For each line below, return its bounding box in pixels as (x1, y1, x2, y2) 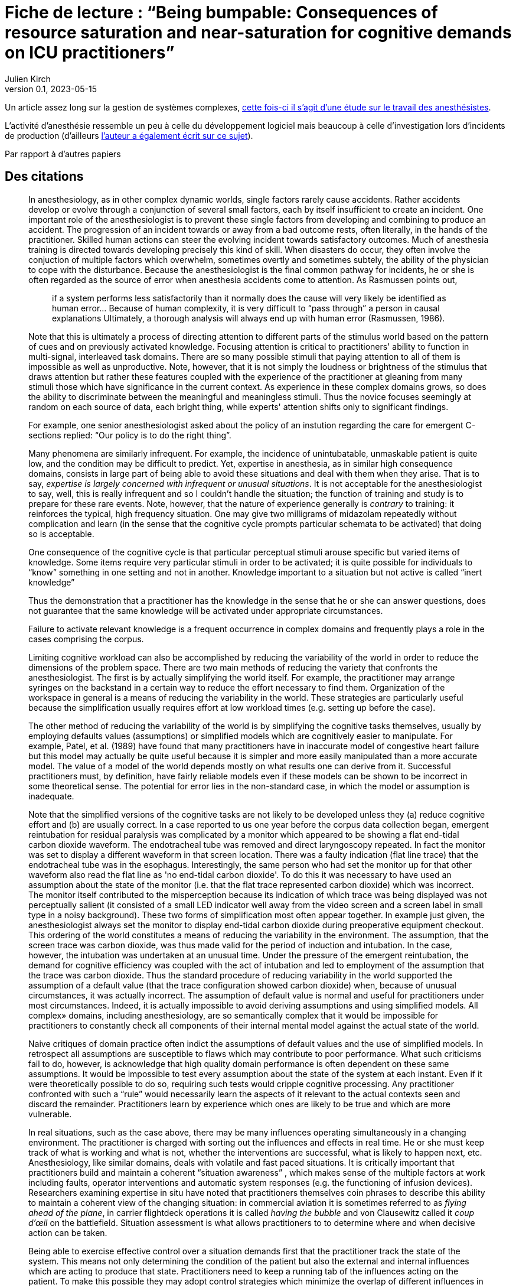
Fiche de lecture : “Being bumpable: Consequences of (5, 2, 438, 22)
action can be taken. (28, 1227, 107, 1238)
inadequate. (28, 791, 74, 801)
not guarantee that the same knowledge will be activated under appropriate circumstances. (28, 605, 383, 616)
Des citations (5, 169, 84, 184)
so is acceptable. (28, 528, 94, 539)
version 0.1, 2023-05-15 (5, 83, 97, 94)
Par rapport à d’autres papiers (5, 148, 121, 159)
